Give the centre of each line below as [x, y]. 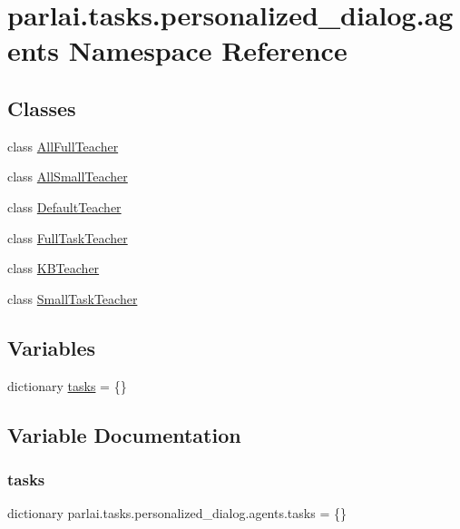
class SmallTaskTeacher [73, 298]
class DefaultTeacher [64, 206]
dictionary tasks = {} [67, 385]
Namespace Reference [208, 50]
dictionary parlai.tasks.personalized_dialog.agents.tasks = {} [177, 513]
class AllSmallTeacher [68, 176]
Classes [42, 108]
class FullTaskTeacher [68, 237]
